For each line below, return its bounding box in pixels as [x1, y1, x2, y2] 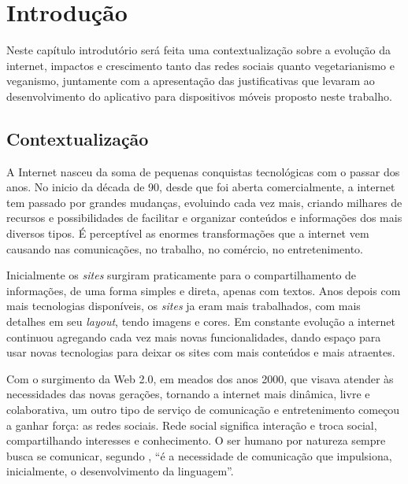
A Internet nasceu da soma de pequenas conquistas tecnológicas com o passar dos [6, 163, 400, 179]
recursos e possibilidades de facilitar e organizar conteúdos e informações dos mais [6, 209, 402, 226]
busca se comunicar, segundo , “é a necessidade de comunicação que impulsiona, [6, 447, 392, 464]
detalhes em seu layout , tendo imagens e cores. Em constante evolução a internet [6, 313, 396, 330]
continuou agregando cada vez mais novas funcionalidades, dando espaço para [6, 328, 381, 345]
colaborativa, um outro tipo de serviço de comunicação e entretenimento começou [6, 401, 400, 418]
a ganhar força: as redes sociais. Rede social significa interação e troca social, [6, 416, 377, 433]
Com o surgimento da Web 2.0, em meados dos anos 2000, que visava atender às [6, 370, 394, 386]
